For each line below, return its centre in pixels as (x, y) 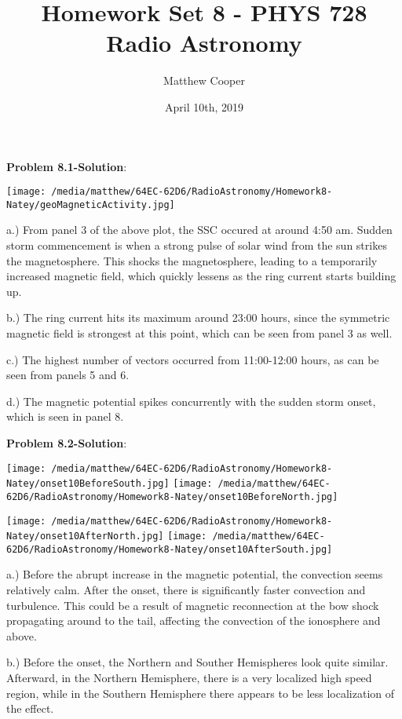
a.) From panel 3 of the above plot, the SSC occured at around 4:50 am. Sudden (199, 230)
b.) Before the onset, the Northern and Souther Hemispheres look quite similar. (197, 662)
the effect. (30, 708)
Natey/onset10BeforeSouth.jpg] (88, 484)
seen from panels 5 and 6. (68, 375)
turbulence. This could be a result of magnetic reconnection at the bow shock (193, 605)
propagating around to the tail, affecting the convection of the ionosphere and (194, 620)
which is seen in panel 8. (65, 416)
